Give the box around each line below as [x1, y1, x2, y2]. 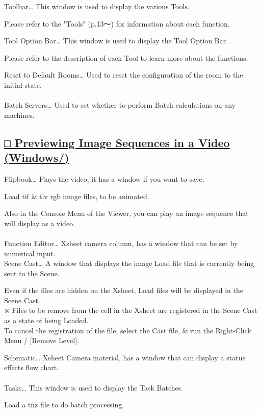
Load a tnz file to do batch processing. [4, 399, 124, 410]
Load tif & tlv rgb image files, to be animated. [4, 190, 149, 201]
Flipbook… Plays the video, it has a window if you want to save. [4, 173, 204, 184]
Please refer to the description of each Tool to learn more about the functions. [4, 52, 248, 63]
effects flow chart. [4, 362, 59, 373]
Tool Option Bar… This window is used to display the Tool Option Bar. [4, 35, 228, 46]
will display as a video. [4, 217, 75, 228]
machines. [4, 109, 35, 120]
